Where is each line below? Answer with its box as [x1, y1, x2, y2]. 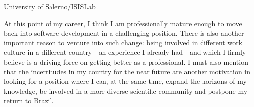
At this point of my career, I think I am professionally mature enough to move [4, 18, 242, 28]
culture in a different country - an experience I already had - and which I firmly [4, 47, 246, 57]
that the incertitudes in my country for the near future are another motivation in [4, 66, 250, 76]
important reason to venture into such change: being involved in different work [4, 37, 243, 47]
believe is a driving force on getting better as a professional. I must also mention [4, 56, 248, 67]
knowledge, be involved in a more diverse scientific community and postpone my [4, 85, 248, 96]
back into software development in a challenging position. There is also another [4, 28, 244, 38]
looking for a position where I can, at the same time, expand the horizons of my [4, 76, 247, 86]
